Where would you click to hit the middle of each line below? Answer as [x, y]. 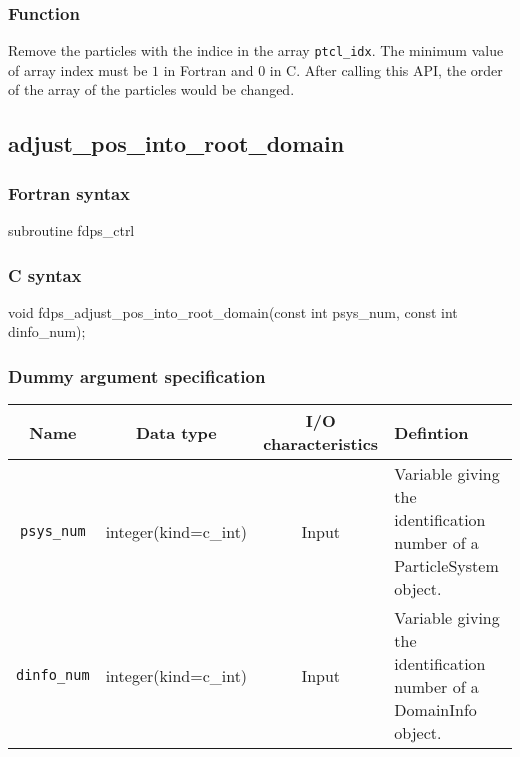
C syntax [45, 274]
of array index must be [78, 69]
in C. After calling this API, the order [386, 69]
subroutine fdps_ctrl [71, 230]
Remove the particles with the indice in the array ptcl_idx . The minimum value [256, 50]
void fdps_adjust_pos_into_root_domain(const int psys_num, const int [233, 311]
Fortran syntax [69, 192]
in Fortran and [208, 69]
